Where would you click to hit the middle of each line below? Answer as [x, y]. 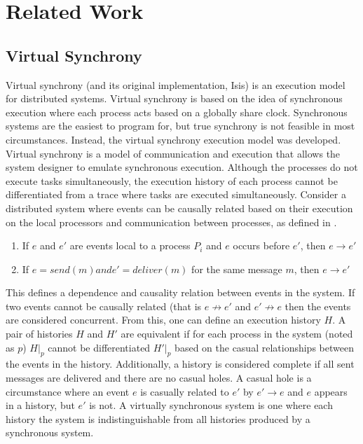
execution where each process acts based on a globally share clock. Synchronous [177, 112]
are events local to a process [130, 245]
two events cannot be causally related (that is [104, 306]
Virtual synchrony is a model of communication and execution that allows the [173, 153]
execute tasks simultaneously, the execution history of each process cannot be [172, 180]
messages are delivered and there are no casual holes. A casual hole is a [159, 378]
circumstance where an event [68, 391]
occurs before [261, 245]
